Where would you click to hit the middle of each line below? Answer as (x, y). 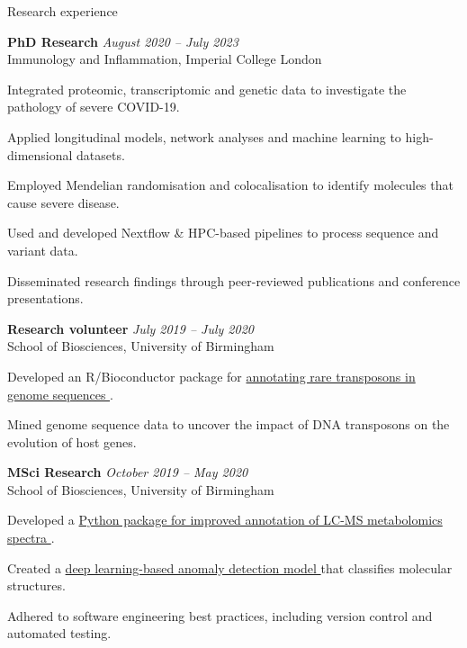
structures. (36, 585)
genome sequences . (60, 394)
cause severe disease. (63, 202)
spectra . (31, 538)
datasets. (101, 154)
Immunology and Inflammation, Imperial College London (165, 59)
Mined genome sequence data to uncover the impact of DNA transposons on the (229, 424)
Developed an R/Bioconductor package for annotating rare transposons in (211, 376)
